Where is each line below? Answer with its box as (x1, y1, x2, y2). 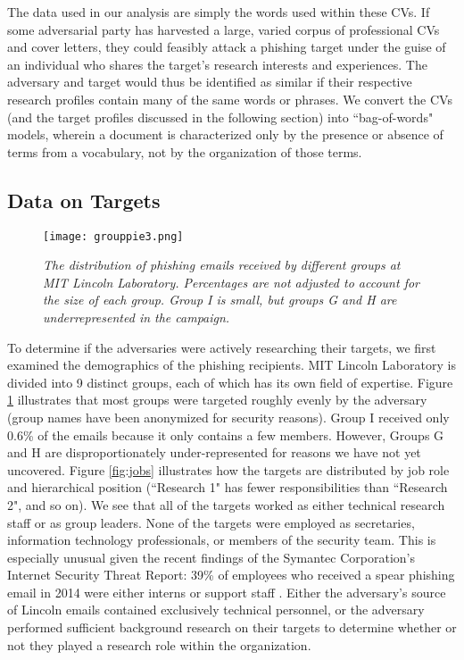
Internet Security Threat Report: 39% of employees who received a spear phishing (7, 565, 455, 584)
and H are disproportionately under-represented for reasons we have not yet (7, 443, 421, 462)
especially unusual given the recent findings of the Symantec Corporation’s (7, 547, 416, 566)
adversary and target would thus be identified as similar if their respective (7, 72, 412, 91)
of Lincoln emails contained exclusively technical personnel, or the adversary (7, 600, 425, 619)
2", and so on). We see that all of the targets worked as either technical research (7, 495, 445, 514)
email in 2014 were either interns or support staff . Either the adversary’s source (7, 582, 446, 601)
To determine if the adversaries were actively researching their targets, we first (7, 338, 436, 356)
